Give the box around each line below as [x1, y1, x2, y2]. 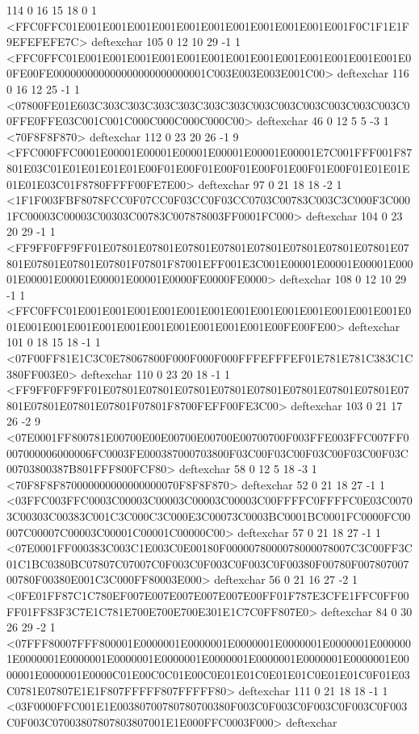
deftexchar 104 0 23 [305, 207, 403, 224]
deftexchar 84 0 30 [321, 602, 413, 619]
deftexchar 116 [337, 65, 409, 82]
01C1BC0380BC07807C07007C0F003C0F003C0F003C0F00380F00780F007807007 [6, 555, 409, 572]
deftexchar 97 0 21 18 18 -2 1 [198, 175, 342, 192]
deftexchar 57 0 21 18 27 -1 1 [237, 523, 381, 540]
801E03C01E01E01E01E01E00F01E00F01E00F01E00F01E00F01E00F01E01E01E [6, 159, 410, 176]
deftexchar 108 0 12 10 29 [279, 271, 407, 287]
